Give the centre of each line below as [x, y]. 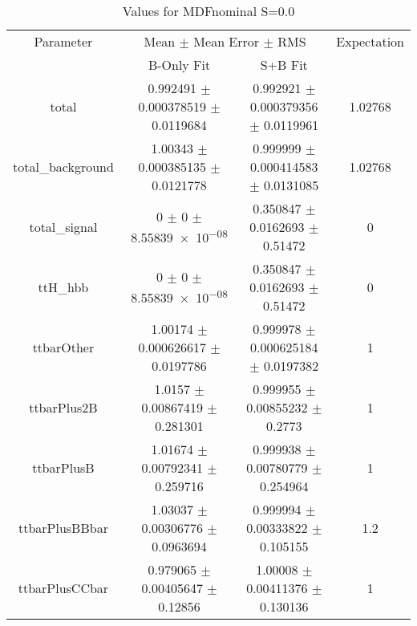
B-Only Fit [179, 65]
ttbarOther [63, 347]
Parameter [63, 41]
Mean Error [227, 41]
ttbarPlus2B [63, 407]
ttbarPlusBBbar [63, 528]
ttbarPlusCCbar [63, 588]
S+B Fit [284, 65]
